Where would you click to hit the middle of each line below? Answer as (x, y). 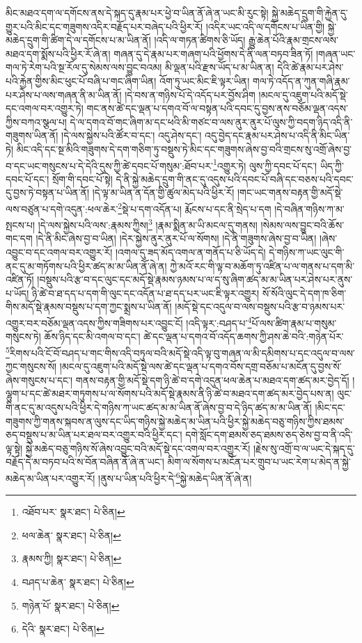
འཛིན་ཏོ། (20, 279)
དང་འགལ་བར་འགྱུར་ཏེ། (45, 108)
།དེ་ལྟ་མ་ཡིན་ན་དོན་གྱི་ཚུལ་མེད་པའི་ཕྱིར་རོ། (163, 192)
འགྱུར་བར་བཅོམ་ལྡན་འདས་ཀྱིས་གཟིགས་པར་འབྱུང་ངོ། (94, 323)
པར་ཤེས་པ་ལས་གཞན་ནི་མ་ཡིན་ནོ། (64, 94)
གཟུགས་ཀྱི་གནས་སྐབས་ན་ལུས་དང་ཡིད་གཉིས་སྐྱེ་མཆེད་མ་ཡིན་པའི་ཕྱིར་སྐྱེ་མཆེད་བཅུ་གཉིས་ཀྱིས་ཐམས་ (175, 421)
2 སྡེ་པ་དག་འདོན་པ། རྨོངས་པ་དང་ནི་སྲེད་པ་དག (195, 207)
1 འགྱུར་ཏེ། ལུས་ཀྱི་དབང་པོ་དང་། (265, 164)
